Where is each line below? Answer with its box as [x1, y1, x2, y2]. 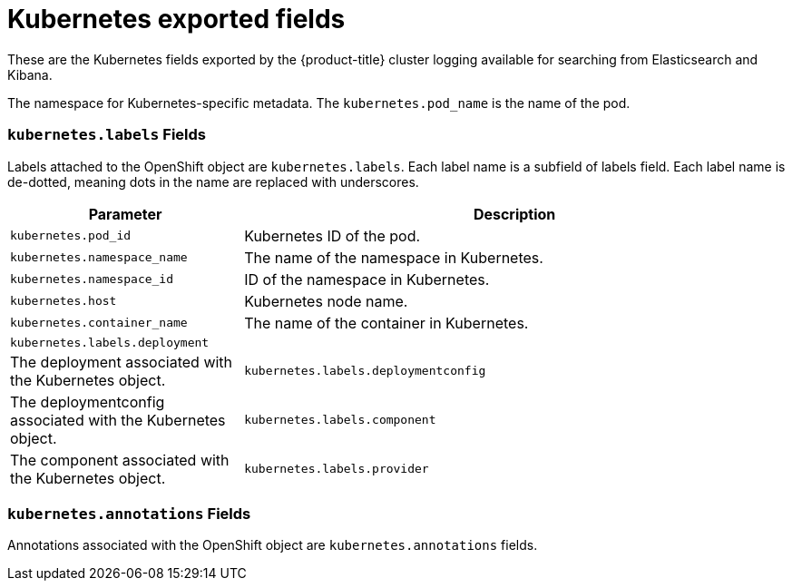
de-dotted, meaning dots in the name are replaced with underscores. [7, 173, 419, 190]
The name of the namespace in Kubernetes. [244, 248, 543, 267]
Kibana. [7, 66, 53, 83]
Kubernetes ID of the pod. [244, 226, 421, 245]
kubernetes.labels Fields [7, 125, 206, 144]
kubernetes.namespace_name [10, 250, 188, 264]
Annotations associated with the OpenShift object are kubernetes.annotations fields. [7, 537, 538, 554]
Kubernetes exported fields [7, 4, 346, 34]
